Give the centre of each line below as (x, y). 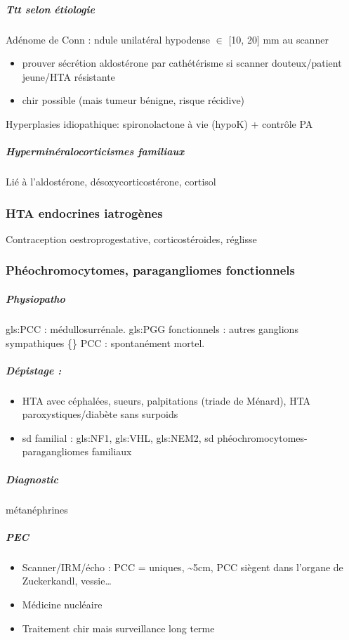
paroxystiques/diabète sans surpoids (100, 414)
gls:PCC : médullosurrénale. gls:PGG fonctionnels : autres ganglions (152, 328)
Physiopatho (35, 298)
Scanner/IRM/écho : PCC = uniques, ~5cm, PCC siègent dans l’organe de (183, 567)
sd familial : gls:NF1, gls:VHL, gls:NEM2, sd (118, 437)
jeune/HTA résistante (68, 76)
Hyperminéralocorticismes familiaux (95, 151)
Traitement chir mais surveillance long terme (118, 628)
